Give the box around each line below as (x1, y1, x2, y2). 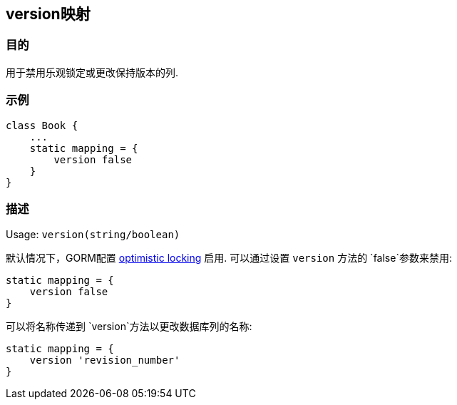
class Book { (6, 119, 78, 131)
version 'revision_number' (29, 354, 180, 366)
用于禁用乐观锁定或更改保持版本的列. (6, 66, 179, 78)
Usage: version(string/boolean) (6, 228, 180, 241)
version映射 (6, 5, 91, 23)
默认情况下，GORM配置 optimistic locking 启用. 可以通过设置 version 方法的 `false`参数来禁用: (6, 252, 452, 265)
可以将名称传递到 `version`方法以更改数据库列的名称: (6, 320, 252, 333)
